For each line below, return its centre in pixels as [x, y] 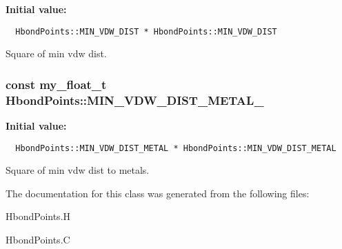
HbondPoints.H [38, 216]
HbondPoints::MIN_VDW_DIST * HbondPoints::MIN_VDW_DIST [146, 31]
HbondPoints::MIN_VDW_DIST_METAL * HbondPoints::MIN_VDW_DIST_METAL [176, 148]
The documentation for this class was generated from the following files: [158, 193]
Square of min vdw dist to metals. [78, 170]
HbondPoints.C [38, 240]
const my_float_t [56, 84]
